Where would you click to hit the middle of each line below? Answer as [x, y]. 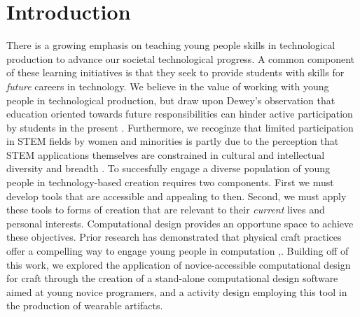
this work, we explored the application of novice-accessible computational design [179, 264]
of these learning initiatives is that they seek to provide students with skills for [175, 72]
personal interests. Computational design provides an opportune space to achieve [180, 223]
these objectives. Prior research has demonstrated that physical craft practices [174, 237]
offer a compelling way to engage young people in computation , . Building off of [178, 251]
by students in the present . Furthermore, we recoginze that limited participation [180, 127]
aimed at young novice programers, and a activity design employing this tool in [177, 291]
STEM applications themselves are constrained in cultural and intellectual [166, 154]
